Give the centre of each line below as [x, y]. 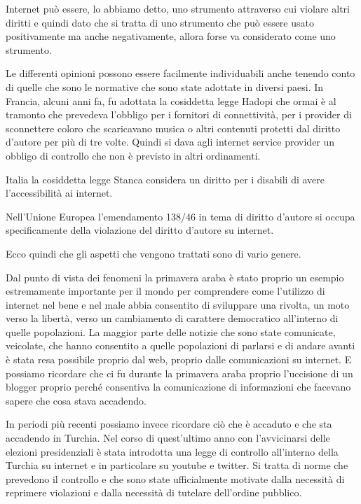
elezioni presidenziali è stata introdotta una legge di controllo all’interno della [172, 451]
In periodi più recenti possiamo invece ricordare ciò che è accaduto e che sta [169, 424]
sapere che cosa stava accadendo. [76, 400]
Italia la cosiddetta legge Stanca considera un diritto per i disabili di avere [165, 179]
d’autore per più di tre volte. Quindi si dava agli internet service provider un [170, 142]
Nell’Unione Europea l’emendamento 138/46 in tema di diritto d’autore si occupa [180, 216]
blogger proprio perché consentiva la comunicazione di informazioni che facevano [178, 387]
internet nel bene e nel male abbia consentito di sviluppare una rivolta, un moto [178, 304]
